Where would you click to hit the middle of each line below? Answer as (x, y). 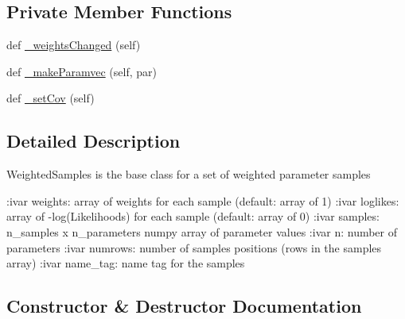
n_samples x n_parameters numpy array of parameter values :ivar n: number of (202, 231)
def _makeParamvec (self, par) (82, 71)
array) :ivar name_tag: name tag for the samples (126, 263)
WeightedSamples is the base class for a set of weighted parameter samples (189, 174)
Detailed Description (93, 141)
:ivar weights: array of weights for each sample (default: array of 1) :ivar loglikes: (203, 200)
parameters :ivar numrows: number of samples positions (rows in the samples (194, 247)
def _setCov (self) (51, 98)
